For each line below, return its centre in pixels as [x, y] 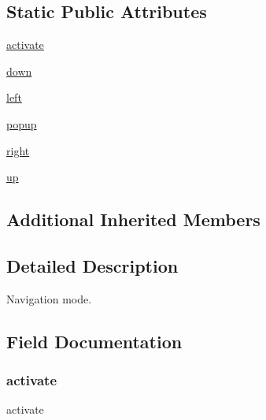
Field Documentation [94, 341]
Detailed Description [92, 265]
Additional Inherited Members [133, 219]
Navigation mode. [49, 298]
